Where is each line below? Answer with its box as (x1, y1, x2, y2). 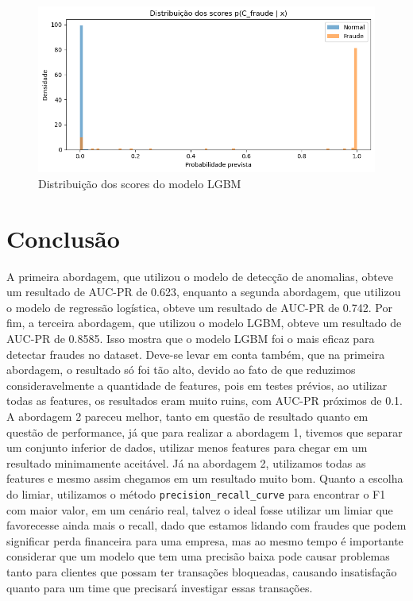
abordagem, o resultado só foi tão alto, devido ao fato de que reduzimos (6, 361, 356, 378)
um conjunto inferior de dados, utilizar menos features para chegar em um (6, 439, 368, 456)
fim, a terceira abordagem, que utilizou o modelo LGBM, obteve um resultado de (6, 314, 402, 331)
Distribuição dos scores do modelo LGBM (38, 175, 241, 191)
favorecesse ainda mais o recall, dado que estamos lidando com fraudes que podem (6, 517, 407, 534)
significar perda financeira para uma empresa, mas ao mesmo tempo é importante (6, 532, 403, 549)
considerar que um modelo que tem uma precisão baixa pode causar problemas (6, 548, 390, 564)
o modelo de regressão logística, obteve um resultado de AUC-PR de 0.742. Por (6, 299, 392, 315)
